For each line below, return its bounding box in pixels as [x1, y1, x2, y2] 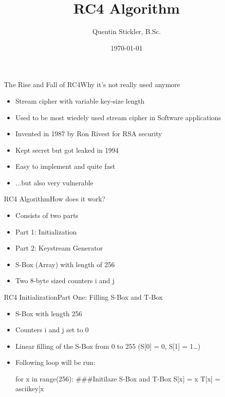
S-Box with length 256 [15, 308, 82, 318]
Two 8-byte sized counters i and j [15, 275, 114, 286]
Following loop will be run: [15, 357, 95, 367]
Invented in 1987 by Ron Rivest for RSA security [15, 128, 162, 139]
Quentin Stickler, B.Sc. [92, 26, 161, 36]
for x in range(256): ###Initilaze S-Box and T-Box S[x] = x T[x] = [15, 374, 221, 383]
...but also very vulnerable [15, 177, 94, 187]
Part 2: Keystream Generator [15, 243, 103, 253]
